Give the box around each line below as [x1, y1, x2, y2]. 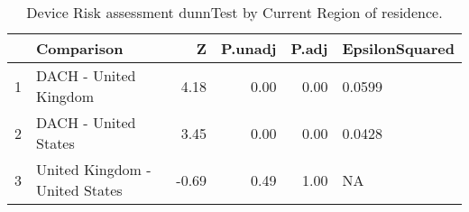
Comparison [36, 38, 124, 59]
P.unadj [221, 38, 277, 59]
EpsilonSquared [342, 38, 455, 59]
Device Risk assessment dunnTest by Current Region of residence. [26, 2, 443, 23]
